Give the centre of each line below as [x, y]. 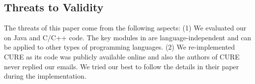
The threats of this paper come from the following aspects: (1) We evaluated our [125, 28]
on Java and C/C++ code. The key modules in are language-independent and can [128, 37]
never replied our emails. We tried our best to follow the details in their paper [122, 66]
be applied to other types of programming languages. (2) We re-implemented [120, 47]
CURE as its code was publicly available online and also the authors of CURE [122, 56]
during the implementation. [45, 76]
